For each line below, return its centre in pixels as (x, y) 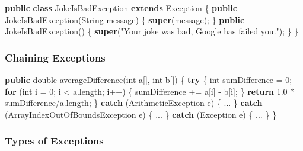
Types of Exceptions (54, 141)
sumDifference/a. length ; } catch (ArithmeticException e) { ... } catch (134, 103)
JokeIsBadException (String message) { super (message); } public (125, 19)
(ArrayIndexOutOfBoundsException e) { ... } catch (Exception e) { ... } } (141, 114)
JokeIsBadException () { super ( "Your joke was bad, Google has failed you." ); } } (152, 31)
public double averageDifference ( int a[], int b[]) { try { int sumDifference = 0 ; (149, 79)
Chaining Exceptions (55, 57)
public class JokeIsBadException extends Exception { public (121, 8)
